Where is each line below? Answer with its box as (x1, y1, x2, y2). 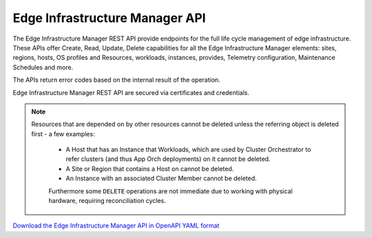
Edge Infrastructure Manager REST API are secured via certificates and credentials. (12, 88, 249, 96)
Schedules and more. (12, 63, 74, 72)
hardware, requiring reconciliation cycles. (48, 197, 167, 205)
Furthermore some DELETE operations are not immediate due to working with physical (48, 186, 293, 195)
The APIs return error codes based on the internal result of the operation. (12, 76, 220, 84)
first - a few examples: (31, 129, 96, 138)
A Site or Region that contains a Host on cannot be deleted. (65, 164, 234, 173)
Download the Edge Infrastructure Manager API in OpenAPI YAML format (12, 221, 220, 230)
